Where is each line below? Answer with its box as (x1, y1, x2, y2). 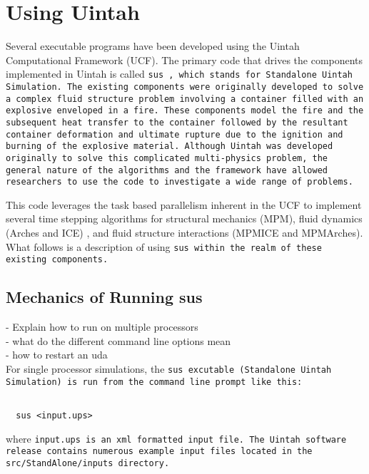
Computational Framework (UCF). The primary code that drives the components (6, 52, 363, 67)
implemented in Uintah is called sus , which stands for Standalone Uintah (6, 66, 353, 81)
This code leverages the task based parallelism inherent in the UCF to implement (6, 197, 362, 212)
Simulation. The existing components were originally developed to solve (6, 81, 364, 92)
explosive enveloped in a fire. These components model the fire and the (6, 105, 364, 116)
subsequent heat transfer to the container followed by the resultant (6, 117, 348, 128)
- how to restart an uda (6, 347, 108, 362)
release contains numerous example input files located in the (6, 446, 313, 457)
